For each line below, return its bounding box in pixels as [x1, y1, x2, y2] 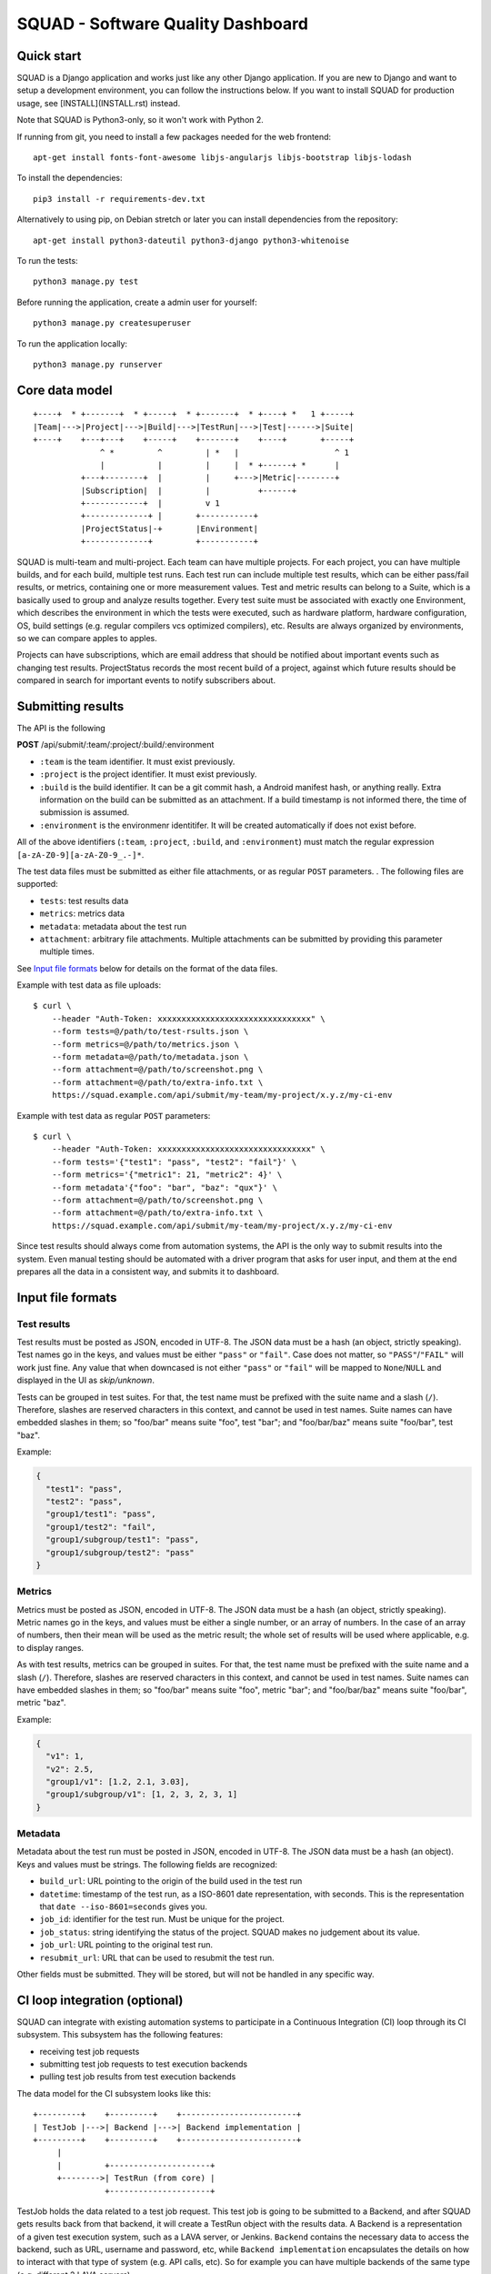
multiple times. [39, 946, 95, 957]
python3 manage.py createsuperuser [33, 318, 192, 328]
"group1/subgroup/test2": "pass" [45, 1547, 195, 1557]
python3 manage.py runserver [33, 359, 163, 369]
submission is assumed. [39, 807, 130, 818]
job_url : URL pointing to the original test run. [39, 1939, 214, 1950]
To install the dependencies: [16, 173, 123, 184]
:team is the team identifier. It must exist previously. [39, 756, 235, 767]
